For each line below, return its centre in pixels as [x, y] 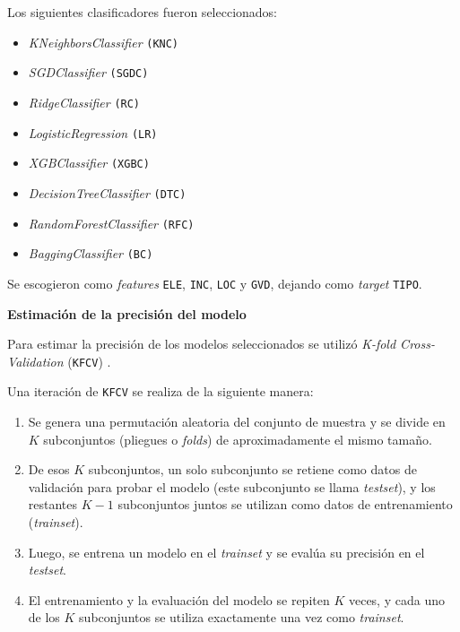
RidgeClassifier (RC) [84, 102]
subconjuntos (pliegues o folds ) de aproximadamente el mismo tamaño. [238, 439]
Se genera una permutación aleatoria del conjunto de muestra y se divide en [237, 421]
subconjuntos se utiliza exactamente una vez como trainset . [242, 617]
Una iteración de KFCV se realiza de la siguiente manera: [161, 391]
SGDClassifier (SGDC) [88, 72]
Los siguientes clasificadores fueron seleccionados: [142, 12]
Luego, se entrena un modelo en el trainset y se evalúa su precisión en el [226, 552]
